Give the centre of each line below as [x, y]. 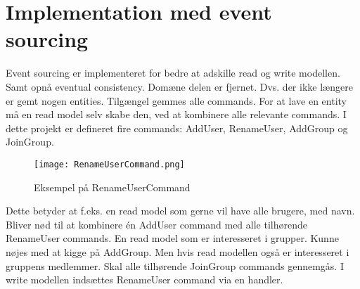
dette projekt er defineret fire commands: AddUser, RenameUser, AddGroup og [177, 128]
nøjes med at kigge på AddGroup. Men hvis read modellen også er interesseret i [178, 251]
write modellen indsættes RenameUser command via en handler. [144, 280]
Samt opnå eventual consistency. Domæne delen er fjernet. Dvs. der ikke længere [179, 86]
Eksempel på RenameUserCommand [112, 187]
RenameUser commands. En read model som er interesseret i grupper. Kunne [172, 238]
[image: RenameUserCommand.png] [109, 164]
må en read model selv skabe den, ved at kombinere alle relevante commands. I [176, 114]
